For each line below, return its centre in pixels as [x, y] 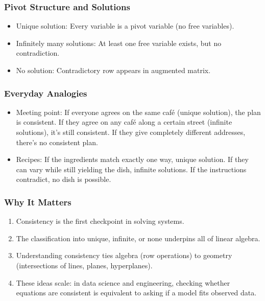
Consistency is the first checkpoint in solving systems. [100, 221]
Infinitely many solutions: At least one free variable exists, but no [119, 43]
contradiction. [38, 53]
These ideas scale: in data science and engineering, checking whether [123, 282]
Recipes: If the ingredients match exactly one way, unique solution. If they [132, 159]
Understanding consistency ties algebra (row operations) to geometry [124, 255]
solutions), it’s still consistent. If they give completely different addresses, [131, 132]
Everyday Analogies [46, 93]
